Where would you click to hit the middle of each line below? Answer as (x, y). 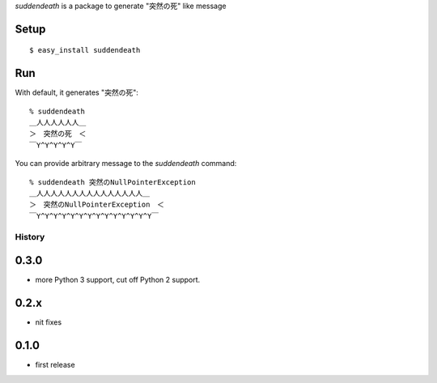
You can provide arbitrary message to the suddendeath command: (126, 164)
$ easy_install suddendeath (85, 50)
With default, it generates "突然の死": (77, 92)
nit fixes (49, 322)
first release (55, 365)
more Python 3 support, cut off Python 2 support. (118, 280)
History (30, 236)
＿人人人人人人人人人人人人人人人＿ (89, 194)
